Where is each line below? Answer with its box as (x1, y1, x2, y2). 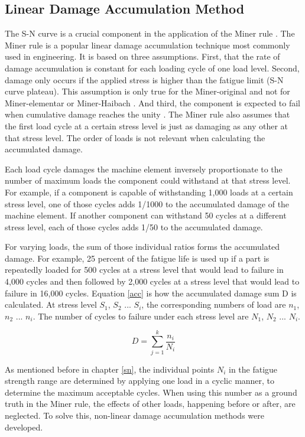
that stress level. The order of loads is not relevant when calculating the (5, 131, 265, 144)
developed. (5, 420, 43, 433)
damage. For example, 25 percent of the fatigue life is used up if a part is (5, 252, 270, 264)
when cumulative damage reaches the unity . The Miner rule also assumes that (5, 108, 290, 120)
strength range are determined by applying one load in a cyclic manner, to (5, 374, 275, 387)
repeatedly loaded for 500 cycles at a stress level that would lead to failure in (5, 263, 284, 276)
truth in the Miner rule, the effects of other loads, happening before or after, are (5, 397, 296, 410)
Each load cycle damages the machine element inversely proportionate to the (5, 162, 283, 175)
